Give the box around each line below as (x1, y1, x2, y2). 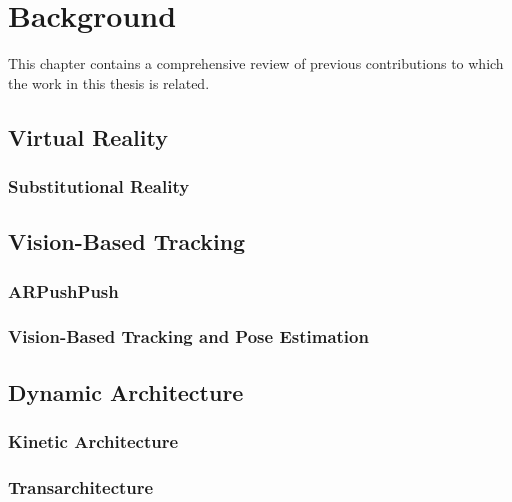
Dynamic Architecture (8, 376, 244, 407)
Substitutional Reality (8, 174, 190, 199)
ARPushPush (8, 278, 119, 303)
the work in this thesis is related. (8, 72, 210, 93)
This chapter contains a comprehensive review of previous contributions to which (8, 53, 504, 74)
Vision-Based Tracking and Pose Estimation (8, 324, 369, 349)
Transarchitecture (8, 474, 154, 499)
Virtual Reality (8, 121, 168, 152)
